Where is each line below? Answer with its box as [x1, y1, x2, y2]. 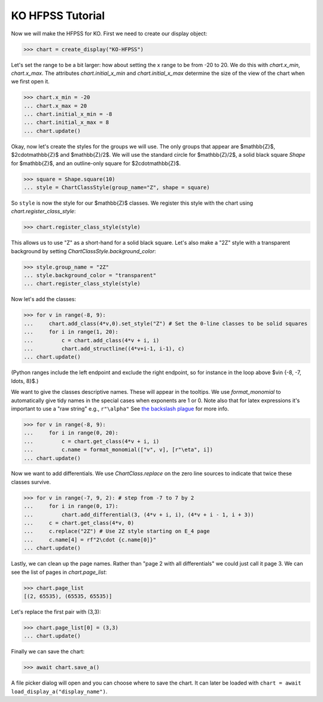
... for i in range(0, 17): [23, 503, 119, 510]
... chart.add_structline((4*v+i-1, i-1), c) [23, 345, 185, 352]
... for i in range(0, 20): [23, 430, 119, 436]
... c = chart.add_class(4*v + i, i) [23, 337, 160, 344]
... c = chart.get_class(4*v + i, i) [23, 437, 160, 445]
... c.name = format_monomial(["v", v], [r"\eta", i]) [23, 446, 214, 453]
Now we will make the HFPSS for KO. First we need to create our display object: [11, 30, 208, 37]
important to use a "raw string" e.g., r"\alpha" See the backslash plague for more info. [11, 405, 229, 412]
